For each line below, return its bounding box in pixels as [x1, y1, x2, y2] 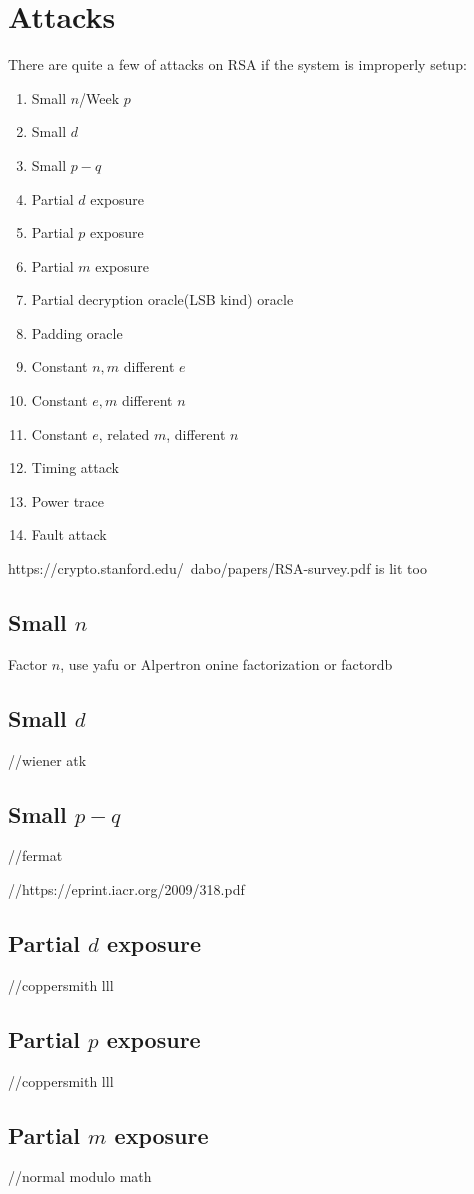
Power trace [31, 490, 104, 511]
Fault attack [31, 524, 107, 545]
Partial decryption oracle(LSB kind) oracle [31, 289, 294, 310]
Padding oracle [31, 322, 123, 343]
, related [98, 423, 150, 444]
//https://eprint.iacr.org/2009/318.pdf [8, 879, 245, 900]
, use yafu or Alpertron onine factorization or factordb [60, 653, 393, 674]
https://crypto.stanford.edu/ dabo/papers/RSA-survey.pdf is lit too [8, 558, 427, 579]
